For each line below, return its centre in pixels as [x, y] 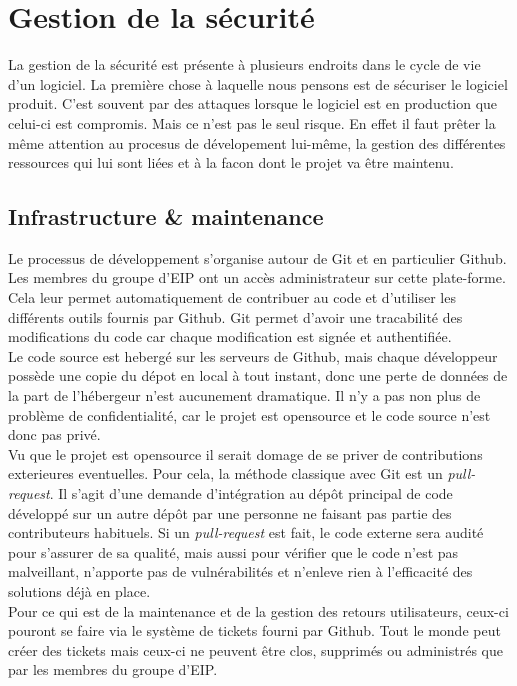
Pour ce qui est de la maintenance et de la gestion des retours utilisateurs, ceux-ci [258, 610]
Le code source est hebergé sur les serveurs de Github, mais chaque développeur [253, 355]
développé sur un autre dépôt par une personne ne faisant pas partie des [230, 512]
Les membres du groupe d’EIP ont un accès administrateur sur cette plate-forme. [257, 277]
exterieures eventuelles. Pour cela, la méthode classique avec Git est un [225, 473]
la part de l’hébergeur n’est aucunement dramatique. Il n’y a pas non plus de [244, 395]
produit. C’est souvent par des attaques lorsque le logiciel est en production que [253, 103]
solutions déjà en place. [79, 590]
